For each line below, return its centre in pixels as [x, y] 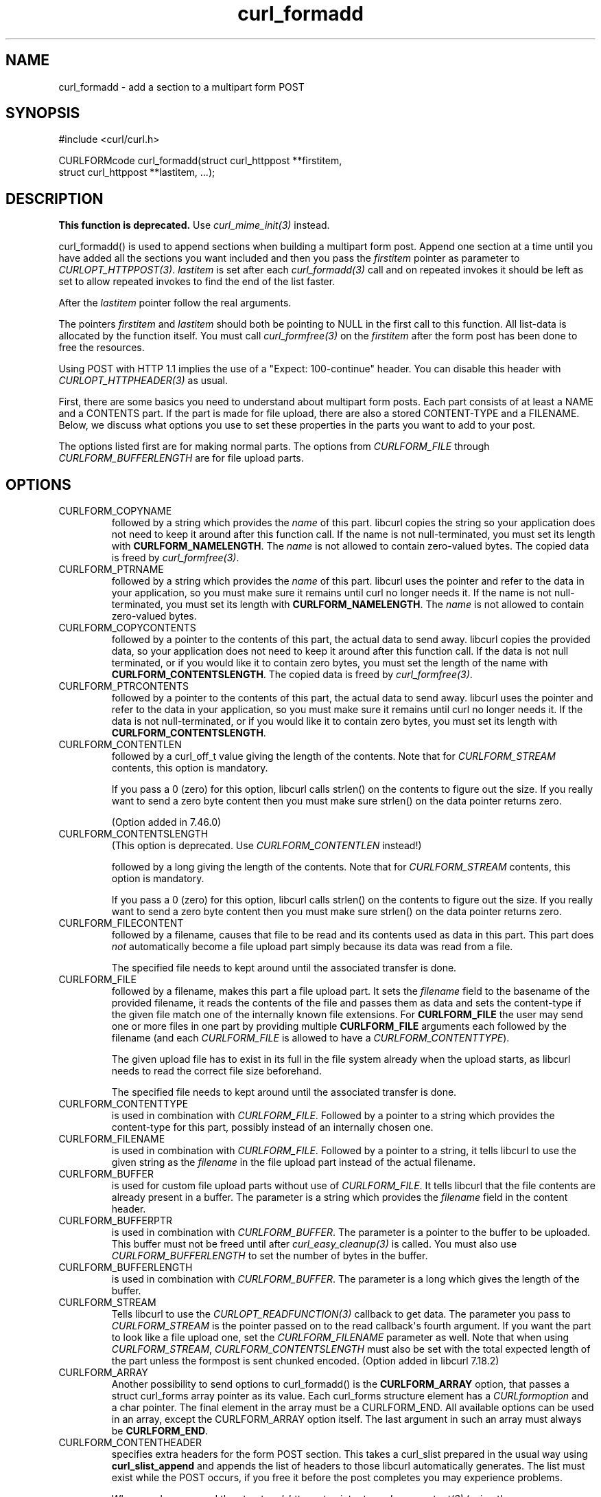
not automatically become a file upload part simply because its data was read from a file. [312, 947]
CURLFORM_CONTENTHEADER [130, 1443]
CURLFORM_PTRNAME [111, 570]
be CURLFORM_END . [160, 1431]
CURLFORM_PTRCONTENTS [123, 686]
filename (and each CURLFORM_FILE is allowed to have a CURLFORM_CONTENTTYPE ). [310, 1038]
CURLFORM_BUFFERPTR [115, 1221]
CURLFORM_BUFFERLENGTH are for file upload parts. [181, 458]
